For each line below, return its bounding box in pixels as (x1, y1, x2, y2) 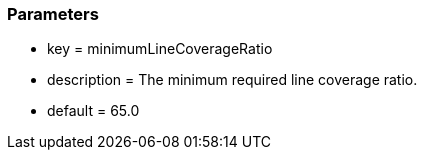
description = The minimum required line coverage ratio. (47, 71, 418, 89)
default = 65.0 (47, 102, 140, 120)
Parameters (7, 4, 99, 24)
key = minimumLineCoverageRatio (47, 40, 273, 58)
